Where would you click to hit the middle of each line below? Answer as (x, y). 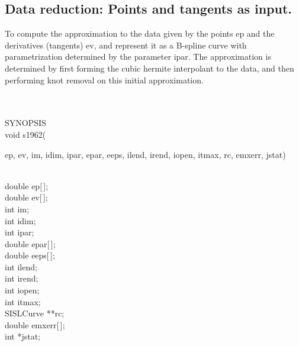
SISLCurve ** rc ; (35, 313)
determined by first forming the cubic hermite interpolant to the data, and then (149, 68)
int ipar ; (20, 232)
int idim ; (20, 220)
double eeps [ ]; (30, 255)
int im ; (17, 208)
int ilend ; (21, 266)
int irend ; (22, 278)
